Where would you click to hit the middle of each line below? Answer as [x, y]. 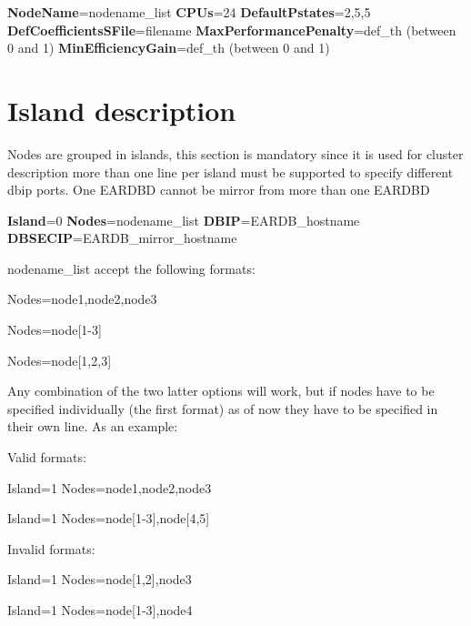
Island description [122, 110]
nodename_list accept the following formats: [131, 268]
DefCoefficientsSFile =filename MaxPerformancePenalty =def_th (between [232, 30]
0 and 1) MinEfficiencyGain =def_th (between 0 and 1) [169, 48]
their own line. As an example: [93, 426]
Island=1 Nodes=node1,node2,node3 [110, 487]
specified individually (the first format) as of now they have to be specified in [223, 408]
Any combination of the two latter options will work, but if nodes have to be [221, 391]
